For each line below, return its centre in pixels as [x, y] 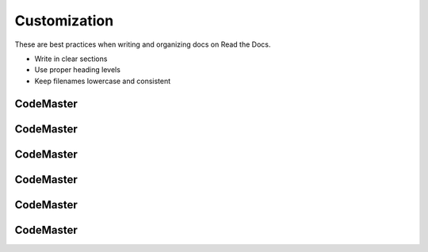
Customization [64, 21]
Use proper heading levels [77, 70]
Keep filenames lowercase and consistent [103, 81]
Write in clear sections [71, 59]
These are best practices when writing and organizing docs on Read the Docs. [143, 44]
